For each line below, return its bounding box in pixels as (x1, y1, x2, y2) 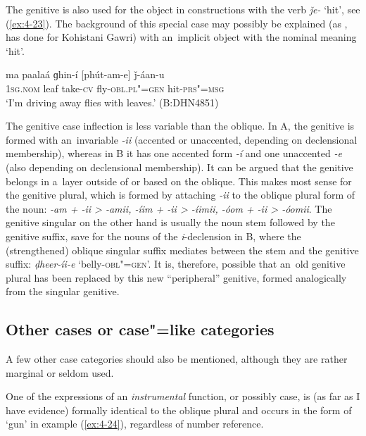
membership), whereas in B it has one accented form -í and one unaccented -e (6, 146, 342, 161)
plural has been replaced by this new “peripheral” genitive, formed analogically (6, 270, 347, 285)
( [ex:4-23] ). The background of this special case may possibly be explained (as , (6, 15, 348, 30)
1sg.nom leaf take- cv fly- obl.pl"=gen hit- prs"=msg (6, 80, 225, 95)
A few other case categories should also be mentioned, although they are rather (6, 351, 348, 366)
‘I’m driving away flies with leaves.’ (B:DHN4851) (6, 94, 219, 109)
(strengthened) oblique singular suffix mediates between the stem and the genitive (6, 242, 359, 257)
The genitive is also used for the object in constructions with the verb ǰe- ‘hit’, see (6, 2, 360, 16)
